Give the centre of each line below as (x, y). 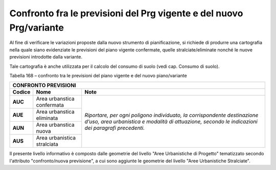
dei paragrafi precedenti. (115, 128)
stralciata (47, 144)
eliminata (47, 118)
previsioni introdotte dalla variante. (46, 57)
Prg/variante (37, 27)
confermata (50, 105)
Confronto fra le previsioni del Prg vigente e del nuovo (126, 13)
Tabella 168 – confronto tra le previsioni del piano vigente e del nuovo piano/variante (98, 75)
